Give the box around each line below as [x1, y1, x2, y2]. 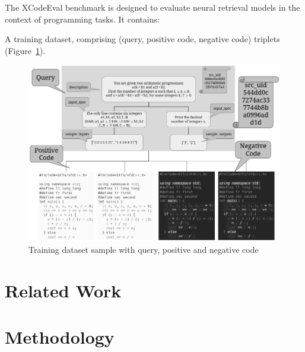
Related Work [5, 278, 122, 302]
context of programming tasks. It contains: [5, 12, 160, 25]
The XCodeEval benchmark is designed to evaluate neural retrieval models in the [5, 1, 300, 13]
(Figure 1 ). [5, 44, 46, 56]
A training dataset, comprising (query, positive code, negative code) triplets [5, 33, 280, 45]
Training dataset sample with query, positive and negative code [28, 243, 259, 256]
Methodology [5, 325, 115, 349]
